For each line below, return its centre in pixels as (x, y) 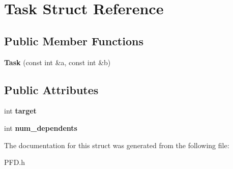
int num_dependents (41, 128)
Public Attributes (51, 89)
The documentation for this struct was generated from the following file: (117, 145)
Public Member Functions (74, 40)
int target (20, 111)
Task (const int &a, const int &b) (57, 62)
